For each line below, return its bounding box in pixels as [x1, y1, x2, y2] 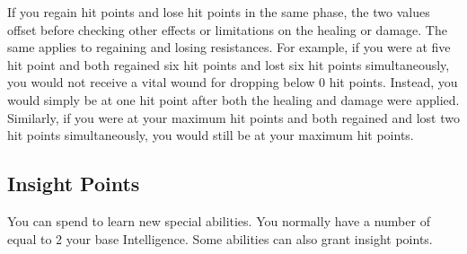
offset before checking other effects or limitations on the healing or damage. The [7, 20, 447, 39]
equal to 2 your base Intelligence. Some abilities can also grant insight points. [7, 229, 433, 248]
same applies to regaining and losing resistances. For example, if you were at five [7, 38, 451, 57]
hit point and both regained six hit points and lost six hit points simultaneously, [7, 55, 450, 74]
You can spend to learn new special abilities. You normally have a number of [7, 211, 430, 230]
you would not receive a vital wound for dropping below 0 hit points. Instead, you [7, 73, 458, 92]
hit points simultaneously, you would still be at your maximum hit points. [7, 126, 414, 145]
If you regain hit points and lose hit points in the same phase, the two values [7, 3, 430, 21]
